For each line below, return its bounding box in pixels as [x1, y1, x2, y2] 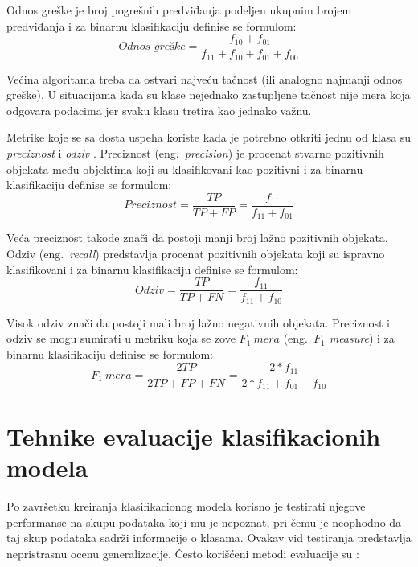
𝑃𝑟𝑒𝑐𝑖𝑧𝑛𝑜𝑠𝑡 [124, 199, 178, 212]
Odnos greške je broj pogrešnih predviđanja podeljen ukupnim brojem [6, 2, 352, 18]
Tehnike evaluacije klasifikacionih [6, 420, 381, 453]
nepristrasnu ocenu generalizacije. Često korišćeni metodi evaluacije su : [6, 545, 359, 562]
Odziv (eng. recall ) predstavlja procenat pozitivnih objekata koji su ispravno [6, 244, 385, 261]
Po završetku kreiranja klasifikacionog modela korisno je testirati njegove [6, 498, 366, 515]
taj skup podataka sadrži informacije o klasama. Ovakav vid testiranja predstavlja [6, 529, 412, 546]
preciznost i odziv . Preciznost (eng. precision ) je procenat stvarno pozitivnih [6, 145, 384, 162]
